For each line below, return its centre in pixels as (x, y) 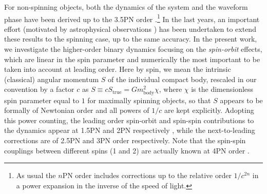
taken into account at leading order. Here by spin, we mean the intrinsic (118, 69)
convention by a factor (39, 89)
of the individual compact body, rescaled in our (182, 79)
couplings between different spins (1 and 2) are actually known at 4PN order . (127, 150)
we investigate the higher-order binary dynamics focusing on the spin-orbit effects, (133, 49)
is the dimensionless (222, 89)
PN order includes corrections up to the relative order (147, 175)
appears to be (241, 100)
